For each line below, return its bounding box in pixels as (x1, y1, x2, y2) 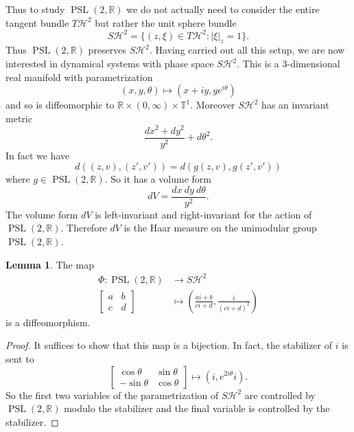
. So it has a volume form (104, 172, 212, 186)
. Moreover (190, 98, 235, 112)
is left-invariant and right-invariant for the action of (95, 207, 312, 221)
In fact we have (5, 148, 70, 162)
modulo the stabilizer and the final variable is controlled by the (64, 401, 330, 416)
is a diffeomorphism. (5, 315, 91, 329)
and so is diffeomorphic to (5, 98, 115, 112)
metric (5, 111, 32, 125)
